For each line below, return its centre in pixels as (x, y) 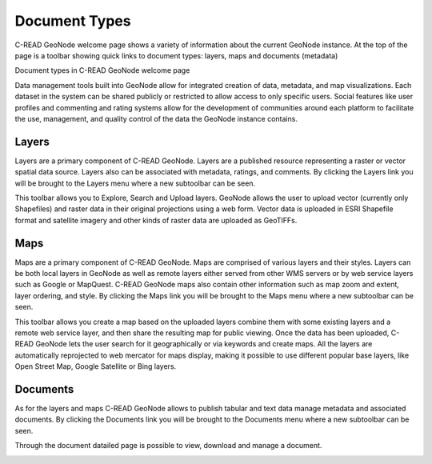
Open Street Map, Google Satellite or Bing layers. (96, 366)
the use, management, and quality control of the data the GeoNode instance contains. (156, 118)
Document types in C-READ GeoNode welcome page (102, 70)
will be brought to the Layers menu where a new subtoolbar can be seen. (135, 183)
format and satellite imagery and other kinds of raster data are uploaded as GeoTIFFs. (156, 220)
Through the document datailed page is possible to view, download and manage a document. (168, 446)
